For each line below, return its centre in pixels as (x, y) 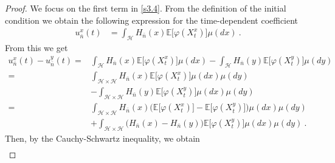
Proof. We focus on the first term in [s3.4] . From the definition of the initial (146, 8)
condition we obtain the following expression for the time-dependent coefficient (152, 20)
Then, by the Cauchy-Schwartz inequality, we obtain (102, 138)
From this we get (36, 48)
